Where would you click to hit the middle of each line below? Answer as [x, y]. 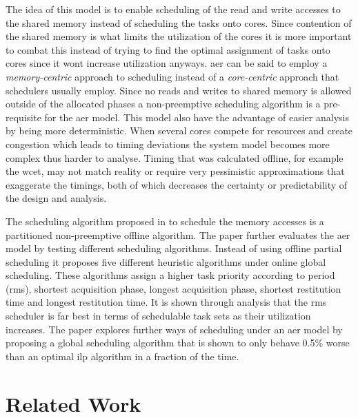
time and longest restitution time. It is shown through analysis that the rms [166, 302]
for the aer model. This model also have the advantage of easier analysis [197, 117]
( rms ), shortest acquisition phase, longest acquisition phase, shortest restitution [173, 288]
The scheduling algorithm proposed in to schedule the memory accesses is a [165, 221]
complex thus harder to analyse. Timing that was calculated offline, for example [175, 157]
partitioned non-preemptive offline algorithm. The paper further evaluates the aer [178, 234]
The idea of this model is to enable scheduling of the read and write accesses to [173, 9]
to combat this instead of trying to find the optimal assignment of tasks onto [168, 49]
